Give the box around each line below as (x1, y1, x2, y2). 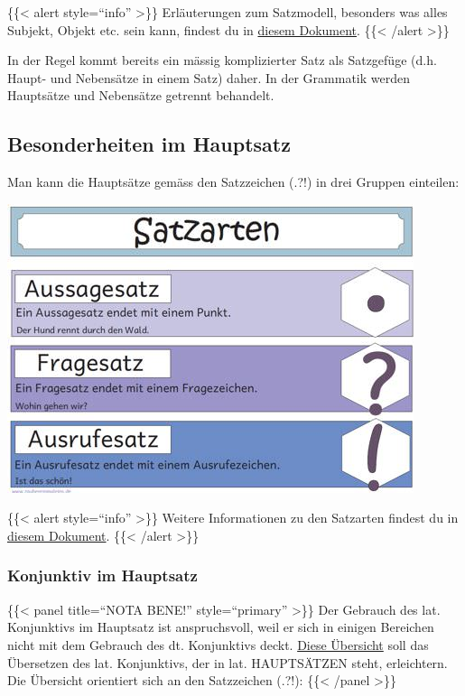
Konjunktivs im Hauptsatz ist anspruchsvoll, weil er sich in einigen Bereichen (7, 617, 434, 636)
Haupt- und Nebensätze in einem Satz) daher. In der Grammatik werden (7, 68, 410, 87)
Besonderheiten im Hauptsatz (7, 130, 291, 158)
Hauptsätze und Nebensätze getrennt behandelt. (7, 86, 274, 105)
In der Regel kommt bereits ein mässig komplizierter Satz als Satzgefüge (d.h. (7, 51, 437, 70)
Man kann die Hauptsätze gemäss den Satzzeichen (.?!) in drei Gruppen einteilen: (7, 172, 460, 191)
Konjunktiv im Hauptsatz (7, 564, 198, 587)
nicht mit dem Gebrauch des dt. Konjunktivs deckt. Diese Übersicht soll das (7, 635, 429, 654)
